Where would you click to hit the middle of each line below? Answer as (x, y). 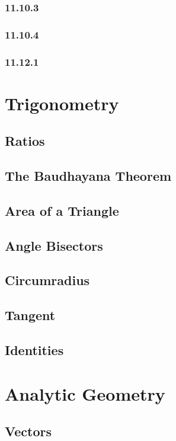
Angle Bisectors (54, 245)
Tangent (30, 315)
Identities (34, 349)
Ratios (25, 141)
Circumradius (47, 280)
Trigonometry (62, 103)
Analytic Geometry (85, 393)
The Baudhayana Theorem (88, 176)
